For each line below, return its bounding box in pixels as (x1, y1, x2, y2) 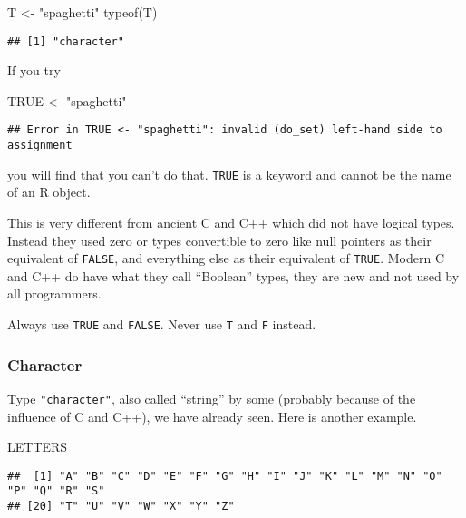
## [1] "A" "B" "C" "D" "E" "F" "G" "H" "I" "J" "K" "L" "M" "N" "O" (7, 469, 442, 483)
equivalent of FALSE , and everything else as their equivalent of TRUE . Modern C (7, 249, 444, 268)
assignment (7, 139, 73, 152)
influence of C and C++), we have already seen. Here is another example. (7, 406, 417, 425)
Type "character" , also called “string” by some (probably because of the (7, 388, 416, 407)
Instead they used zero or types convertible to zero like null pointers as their (7, 230, 432, 249)
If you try (7, 61, 61, 80)
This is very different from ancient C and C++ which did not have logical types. (7, 213, 455, 231)
